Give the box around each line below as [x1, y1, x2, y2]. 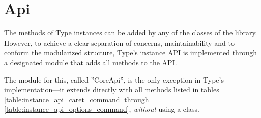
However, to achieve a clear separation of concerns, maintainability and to [4, 37, 235, 48]
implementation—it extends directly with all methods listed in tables [4, 84, 219, 95]
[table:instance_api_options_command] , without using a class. [4, 104, 199, 114]
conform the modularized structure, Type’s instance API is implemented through [4, 47, 257, 58]
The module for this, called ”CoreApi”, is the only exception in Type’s [4, 74, 224, 85]
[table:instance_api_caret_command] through [4, 94, 149, 104]
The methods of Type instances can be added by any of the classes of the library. [4, 27, 257, 38]
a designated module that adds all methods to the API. [4, 57, 177, 67]
